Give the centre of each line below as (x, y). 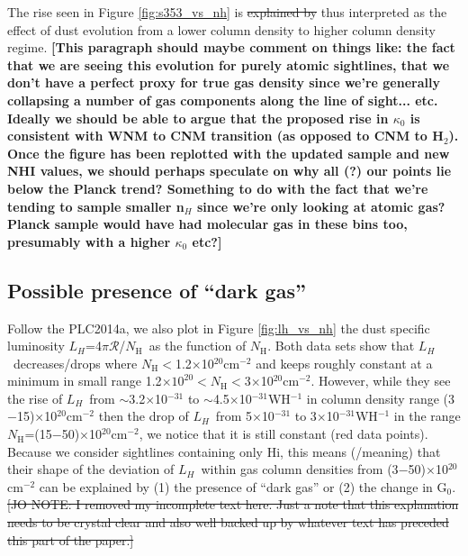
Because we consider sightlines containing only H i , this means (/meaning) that (224, 451)
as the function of (198, 346)
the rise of (35, 398)
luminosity (36, 346)
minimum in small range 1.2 (85, 381)
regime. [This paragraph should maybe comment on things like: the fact (231, 47)
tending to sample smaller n (96, 206)
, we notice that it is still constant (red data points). (283, 434)
